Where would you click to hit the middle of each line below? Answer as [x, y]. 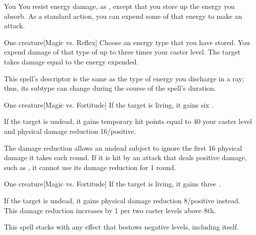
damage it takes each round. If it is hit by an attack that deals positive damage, [126, 157]
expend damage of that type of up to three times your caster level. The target [122, 52]
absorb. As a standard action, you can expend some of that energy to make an [123, 16]
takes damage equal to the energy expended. [71, 61]
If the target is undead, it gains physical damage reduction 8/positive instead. [122, 200]
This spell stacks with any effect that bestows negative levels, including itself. [121, 227]
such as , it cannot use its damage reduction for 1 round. [90, 167]
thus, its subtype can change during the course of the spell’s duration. [110, 88]
